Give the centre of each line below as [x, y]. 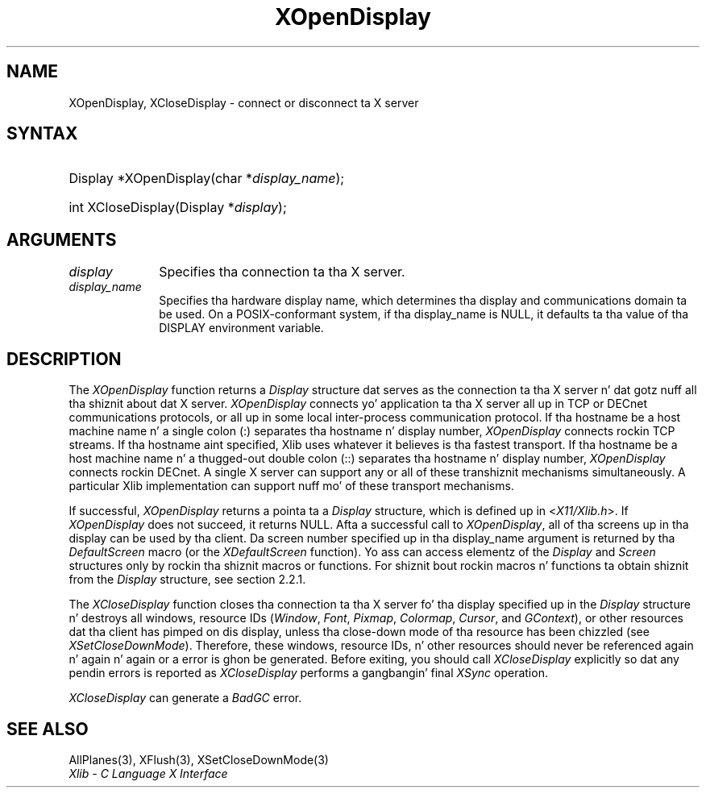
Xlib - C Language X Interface [148, 773]
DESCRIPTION [64, 359]
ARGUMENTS [62, 239]
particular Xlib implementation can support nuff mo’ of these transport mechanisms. [291, 486]
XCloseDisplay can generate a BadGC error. [185, 698]
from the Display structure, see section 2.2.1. [187, 580]
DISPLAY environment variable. [241, 328]
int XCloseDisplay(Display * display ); [178, 208]
